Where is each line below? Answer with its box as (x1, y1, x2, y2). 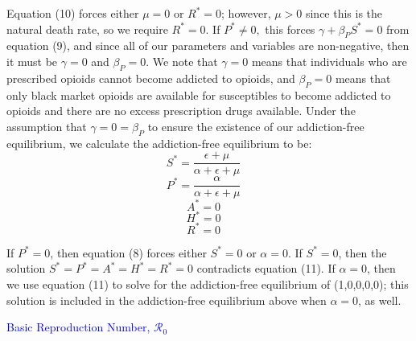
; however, (221, 5, 271, 21)
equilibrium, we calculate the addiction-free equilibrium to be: (6, 134, 312, 151)
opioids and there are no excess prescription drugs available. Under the (6, 102, 356, 119)
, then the (338, 244, 387, 261)
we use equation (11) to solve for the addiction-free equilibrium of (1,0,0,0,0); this (6, 275, 409, 292)
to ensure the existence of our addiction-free (147, 117, 365, 134)
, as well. (358, 291, 402, 308)
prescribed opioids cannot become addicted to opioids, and (6, 69, 295, 86)
